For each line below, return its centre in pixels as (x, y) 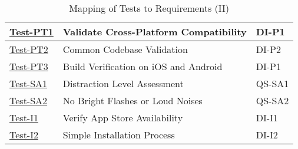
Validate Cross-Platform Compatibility (155, 32)
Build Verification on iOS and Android (143, 66)
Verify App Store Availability (123, 117)
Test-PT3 (29, 66)
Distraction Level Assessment (123, 83)
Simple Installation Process (119, 135)
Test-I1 (24, 117)
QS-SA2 (272, 100)
